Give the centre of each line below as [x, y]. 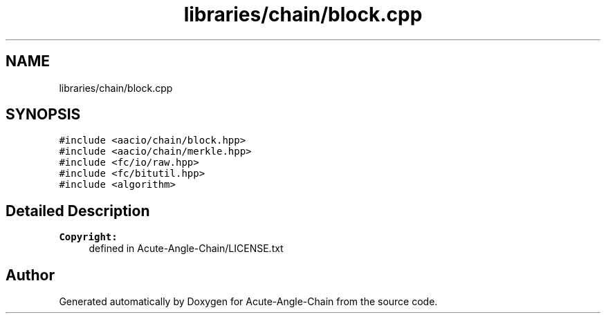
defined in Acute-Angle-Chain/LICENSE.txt [186, 249]
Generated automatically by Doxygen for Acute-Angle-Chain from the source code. [248, 302]
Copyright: [88, 237]
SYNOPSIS [43, 115]
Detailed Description [78, 211]
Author [30, 275]
